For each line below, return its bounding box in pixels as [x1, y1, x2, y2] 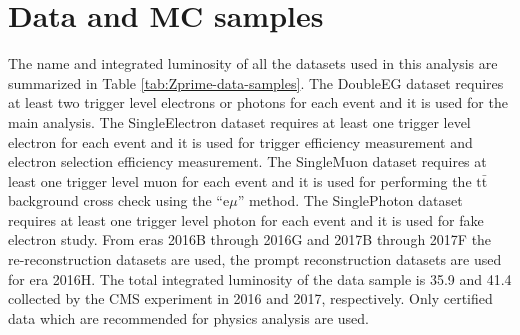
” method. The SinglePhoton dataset [237, 190, 463, 211]
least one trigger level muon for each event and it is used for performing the [8, 170, 472, 191]
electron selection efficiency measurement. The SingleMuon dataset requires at [8, 151, 487, 172]
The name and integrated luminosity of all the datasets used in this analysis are [8, 53, 498, 74]
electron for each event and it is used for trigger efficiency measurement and [8, 131, 473, 152]
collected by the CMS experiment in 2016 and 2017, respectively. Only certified [8, 288, 493, 309]
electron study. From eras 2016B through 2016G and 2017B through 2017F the [8, 229, 492, 250]
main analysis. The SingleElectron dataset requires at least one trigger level [8, 111, 471, 132]
